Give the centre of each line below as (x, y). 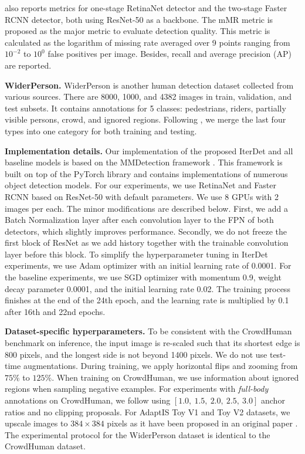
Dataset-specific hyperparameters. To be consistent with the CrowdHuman (148, 331)
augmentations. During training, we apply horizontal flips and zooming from (160, 366)
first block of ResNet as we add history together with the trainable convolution (147, 243)
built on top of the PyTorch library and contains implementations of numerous (146, 173)
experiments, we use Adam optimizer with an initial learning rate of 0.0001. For (148, 265)
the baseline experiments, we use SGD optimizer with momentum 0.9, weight (143, 277)
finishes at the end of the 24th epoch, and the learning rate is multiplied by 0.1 (147, 300)
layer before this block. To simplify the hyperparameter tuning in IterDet (136, 254)
